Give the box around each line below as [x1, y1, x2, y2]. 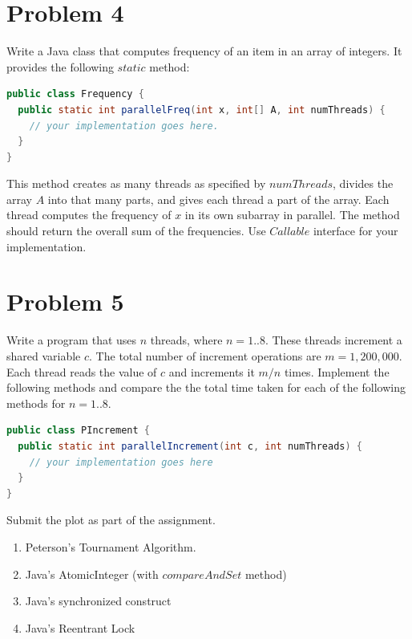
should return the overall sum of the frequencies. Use [6, 222, 266, 239]
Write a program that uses [6, 332, 137, 348]
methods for [6, 394, 66, 411]
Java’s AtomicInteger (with [25, 565, 159, 582]
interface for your [313, 222, 398, 239]
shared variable [6, 347, 81, 364]
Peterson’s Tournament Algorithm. [25, 538, 196, 555]
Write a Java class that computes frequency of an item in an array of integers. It [6, 43, 402, 59]
